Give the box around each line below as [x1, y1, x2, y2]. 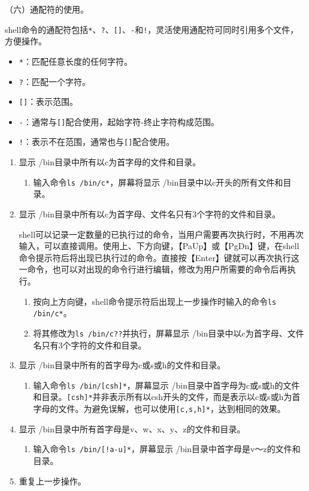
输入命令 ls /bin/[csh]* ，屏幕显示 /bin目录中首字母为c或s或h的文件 [33, 378, 300, 391]
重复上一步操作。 [19, 474, 86, 487]
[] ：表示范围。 [19, 95, 78, 108]
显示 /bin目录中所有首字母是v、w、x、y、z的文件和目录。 [19, 422, 246, 435]
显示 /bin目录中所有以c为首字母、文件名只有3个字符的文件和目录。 [19, 207, 281, 220]
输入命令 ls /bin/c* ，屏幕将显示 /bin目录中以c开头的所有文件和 [33, 175, 283, 188]
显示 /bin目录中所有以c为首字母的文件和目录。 [19, 156, 201, 168]
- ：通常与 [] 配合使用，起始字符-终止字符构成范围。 [19, 115, 219, 128]
